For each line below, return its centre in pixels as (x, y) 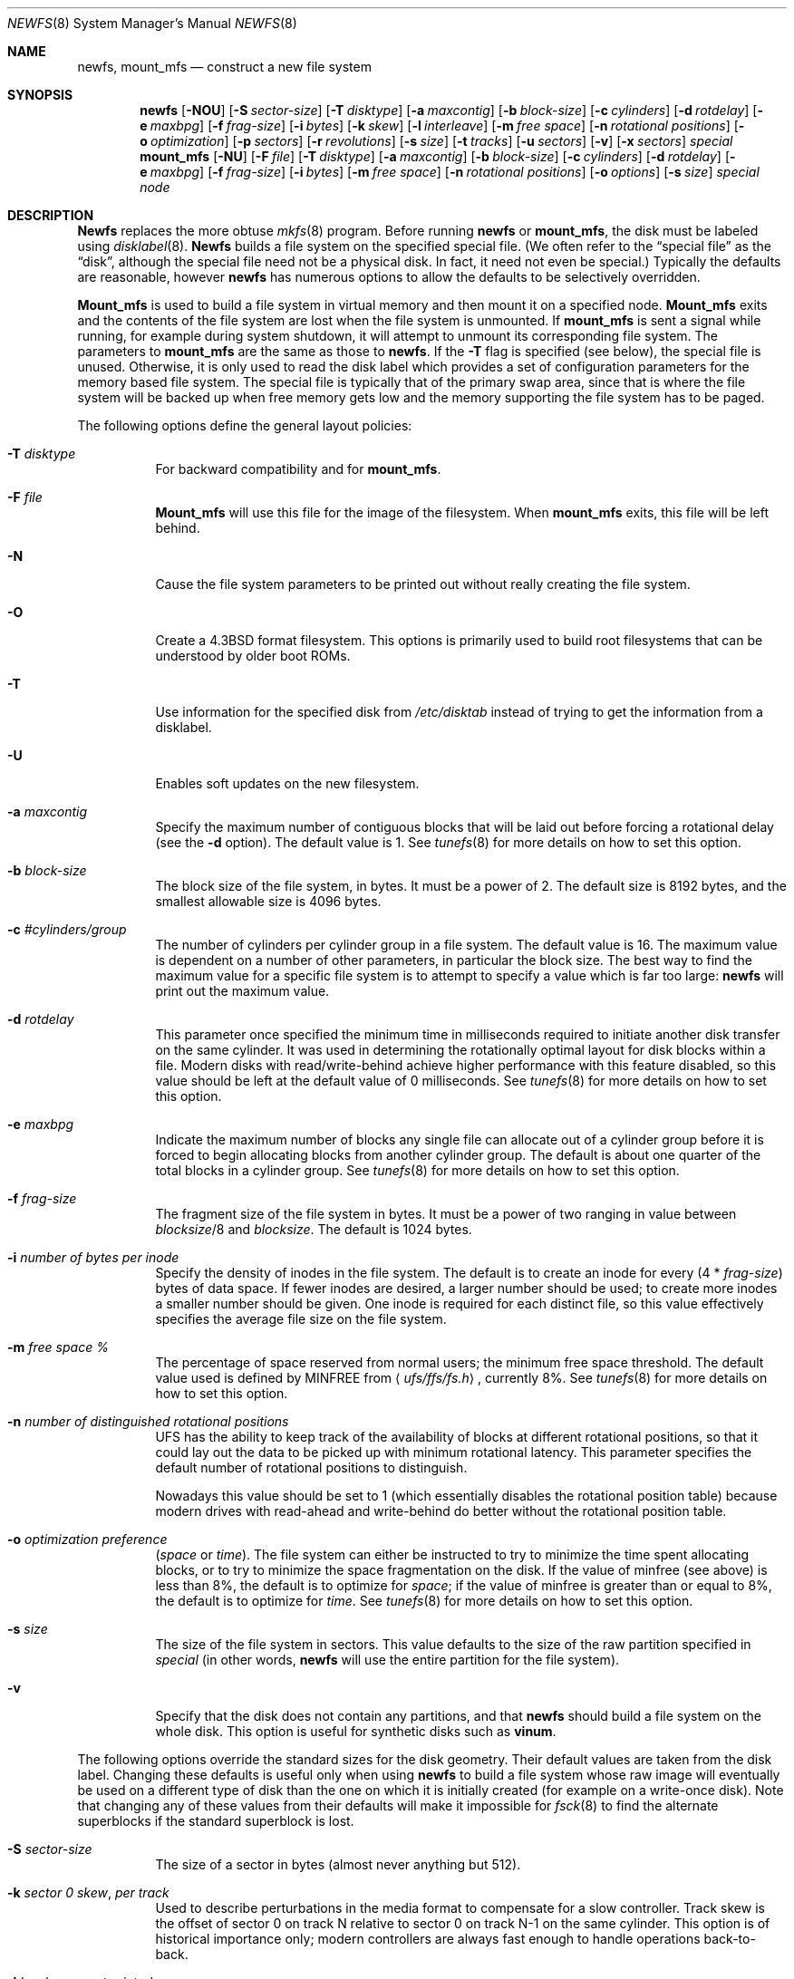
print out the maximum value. (242, 991)
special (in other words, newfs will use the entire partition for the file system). (387, 1660)
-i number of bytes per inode (93, 1257)
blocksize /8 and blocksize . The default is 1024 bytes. (314, 1229)
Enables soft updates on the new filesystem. (287, 783)
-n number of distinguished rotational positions (148, 1421)
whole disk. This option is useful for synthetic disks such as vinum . (356, 1731)
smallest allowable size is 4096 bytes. (268, 901)
